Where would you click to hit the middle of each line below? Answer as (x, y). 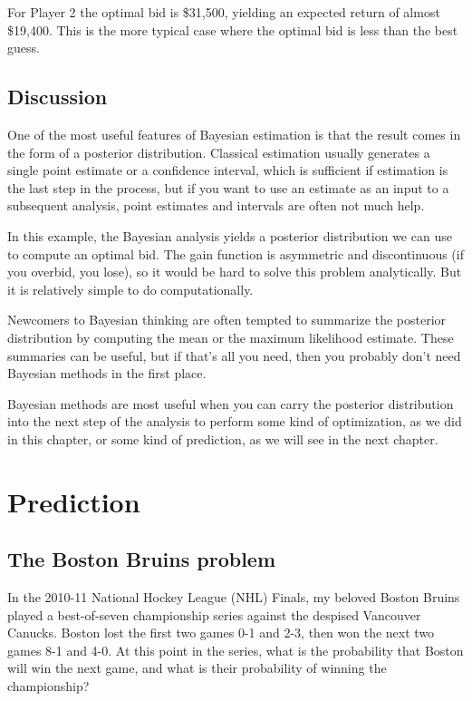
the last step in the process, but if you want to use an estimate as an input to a (228, 187)
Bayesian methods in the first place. (107, 373)
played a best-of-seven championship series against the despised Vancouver (214, 614)
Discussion (58, 97)
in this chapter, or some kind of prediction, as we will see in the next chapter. (223, 438)
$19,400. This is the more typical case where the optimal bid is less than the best (233, 29)
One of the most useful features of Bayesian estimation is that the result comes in (234, 134)
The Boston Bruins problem (142, 559)
